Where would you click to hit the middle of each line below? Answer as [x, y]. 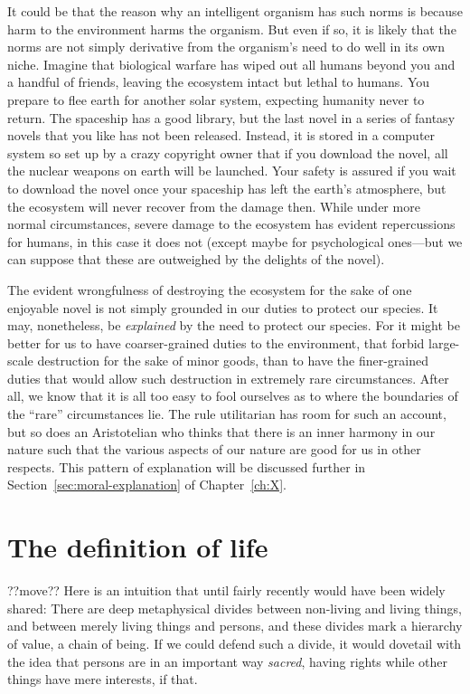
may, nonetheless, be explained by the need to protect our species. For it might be [234, 325]
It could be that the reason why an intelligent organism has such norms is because [235, 11]
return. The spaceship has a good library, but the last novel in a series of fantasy [231, 117]
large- [444, 342]
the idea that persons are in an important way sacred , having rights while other [228, 661]
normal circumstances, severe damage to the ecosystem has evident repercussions [231, 224]
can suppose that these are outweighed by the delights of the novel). [196, 259]
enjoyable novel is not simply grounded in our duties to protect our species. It [223, 307]
